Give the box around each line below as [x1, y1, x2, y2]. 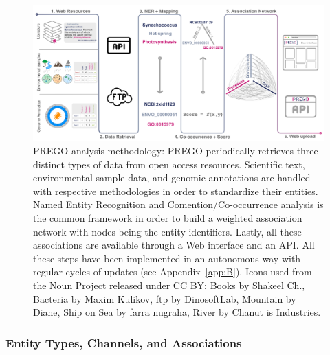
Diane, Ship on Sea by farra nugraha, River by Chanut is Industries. [33, 305, 321, 319]
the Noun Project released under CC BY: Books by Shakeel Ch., [33, 278, 305, 293]
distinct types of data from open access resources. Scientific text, [33, 157, 305, 171]
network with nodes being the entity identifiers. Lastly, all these [33, 224, 302, 238]
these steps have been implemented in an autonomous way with [33, 251, 301, 265]
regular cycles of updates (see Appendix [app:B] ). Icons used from [33, 264, 312, 279]
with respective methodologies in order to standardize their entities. [33, 183, 318, 198]
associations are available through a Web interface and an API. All [33, 238, 315, 252]
